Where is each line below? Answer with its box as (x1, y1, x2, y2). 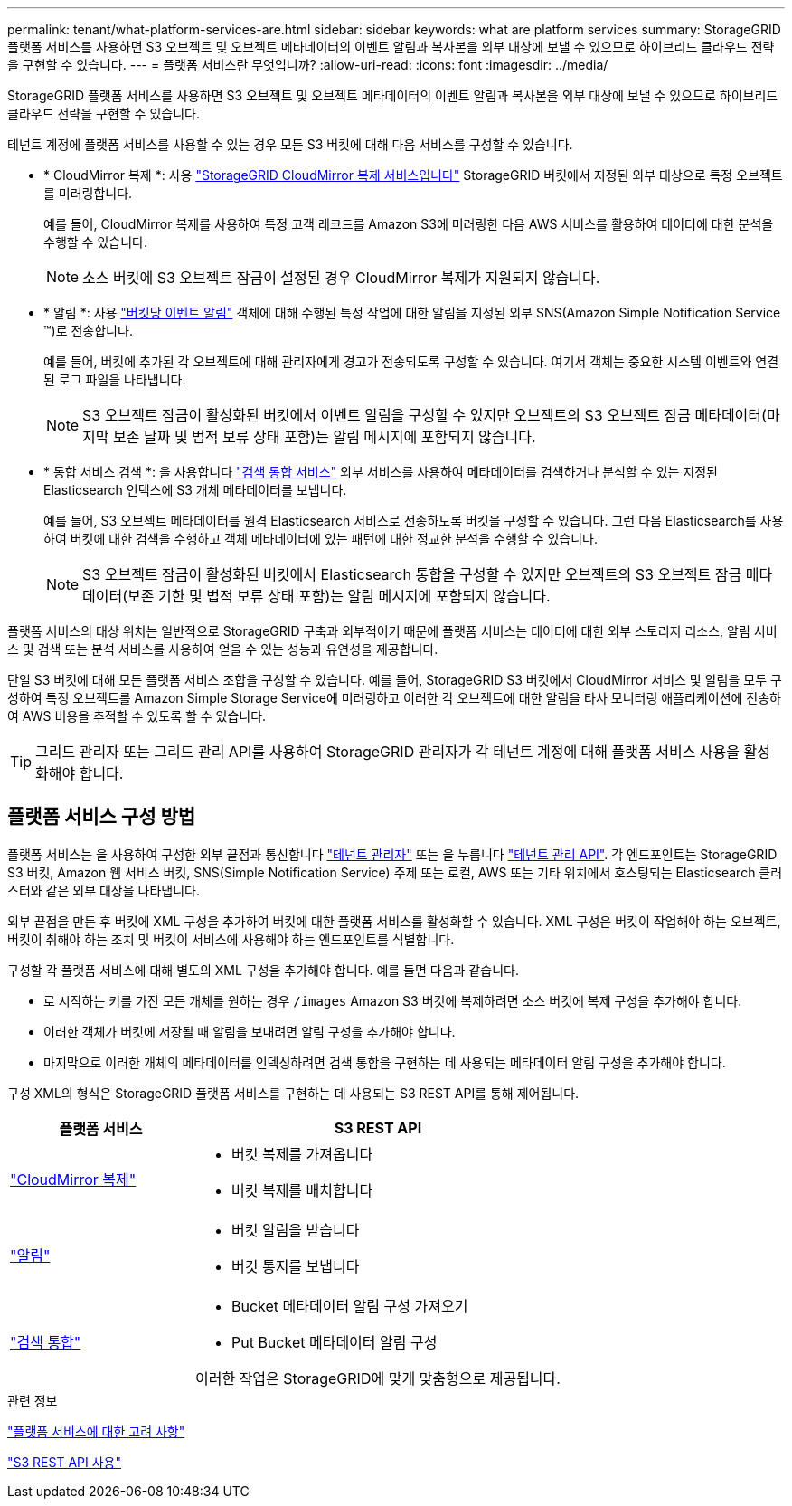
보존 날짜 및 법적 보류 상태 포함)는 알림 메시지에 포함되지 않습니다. (113, 428, 536, 446)
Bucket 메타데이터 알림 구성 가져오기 (231, 1296, 468, 1315)
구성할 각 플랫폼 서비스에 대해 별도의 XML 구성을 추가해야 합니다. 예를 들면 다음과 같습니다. (7, 961, 519, 978)
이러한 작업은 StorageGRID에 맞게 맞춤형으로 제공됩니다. (194, 1369, 561, 1388)
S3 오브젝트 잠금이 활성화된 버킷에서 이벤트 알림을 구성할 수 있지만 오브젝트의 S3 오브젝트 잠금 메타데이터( (82, 406, 767, 424)
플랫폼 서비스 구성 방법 (7, 805, 196, 829)
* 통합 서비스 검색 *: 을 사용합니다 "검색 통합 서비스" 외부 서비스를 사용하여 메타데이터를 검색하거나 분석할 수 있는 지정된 (43, 464, 718, 479)
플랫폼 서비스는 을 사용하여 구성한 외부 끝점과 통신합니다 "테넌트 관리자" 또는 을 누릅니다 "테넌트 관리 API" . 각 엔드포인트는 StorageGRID (7, 846, 778, 862)
